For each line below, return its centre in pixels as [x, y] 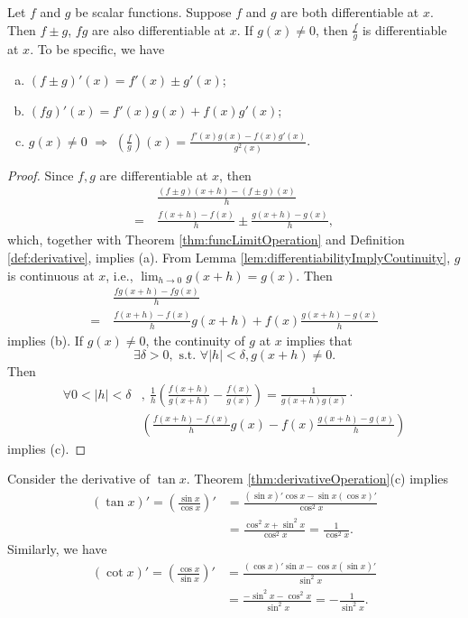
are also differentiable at [159, 29]
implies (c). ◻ [47, 448]
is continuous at [51, 275]
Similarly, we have [57, 549]
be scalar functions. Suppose [153, 12]
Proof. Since [41, 175]
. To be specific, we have [97, 49]
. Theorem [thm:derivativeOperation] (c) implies [317, 479]
